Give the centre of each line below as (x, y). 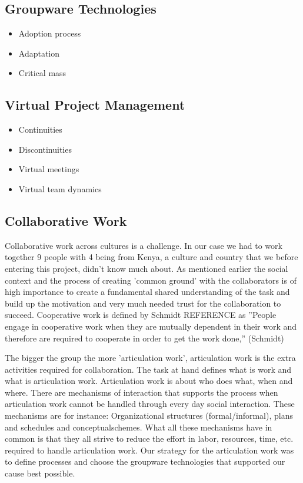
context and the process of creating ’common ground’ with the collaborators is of (151, 280)
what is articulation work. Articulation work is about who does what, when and (149, 381)
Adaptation (39, 53)
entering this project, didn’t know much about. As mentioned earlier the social (146, 268)
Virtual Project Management (95, 105)
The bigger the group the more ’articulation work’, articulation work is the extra (150, 358)
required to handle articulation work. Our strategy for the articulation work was (149, 450)
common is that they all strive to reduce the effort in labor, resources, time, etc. (149, 438)
